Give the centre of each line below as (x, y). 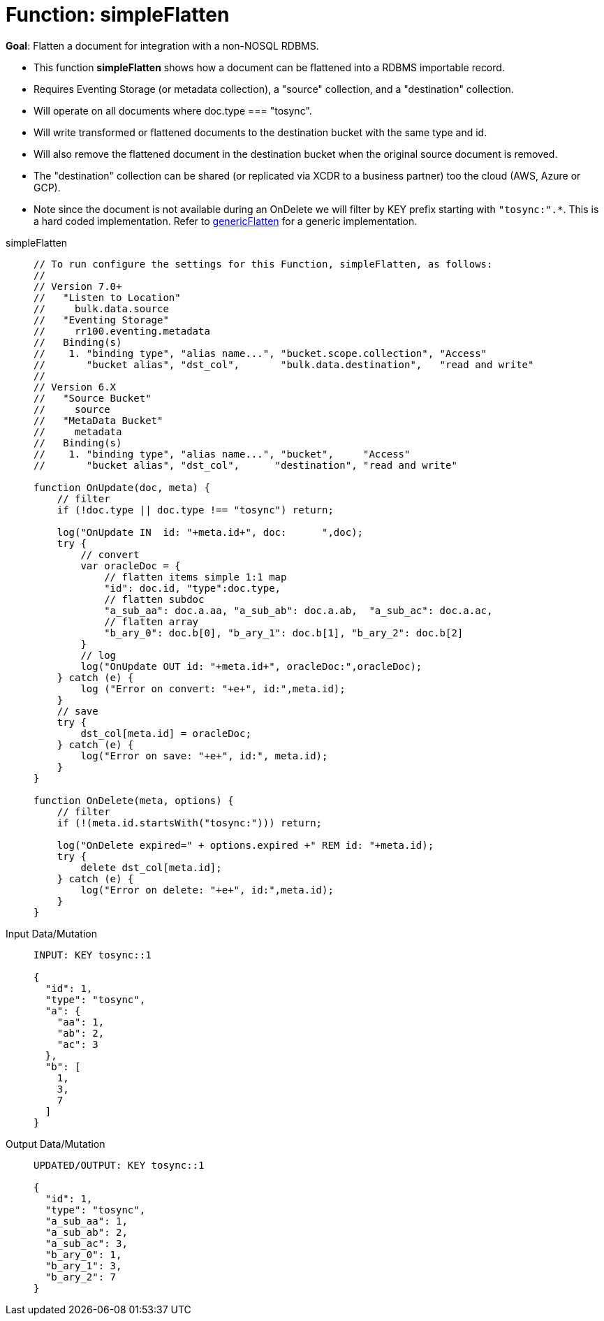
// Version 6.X (75, 387)
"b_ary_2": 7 (81, 1277)
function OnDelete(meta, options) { (134, 800)
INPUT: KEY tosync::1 (93, 955)
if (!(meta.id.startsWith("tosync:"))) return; (190, 823)
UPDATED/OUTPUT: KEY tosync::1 (119, 1165)
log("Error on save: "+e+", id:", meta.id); (204, 756)
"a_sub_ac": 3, (86, 1243)
